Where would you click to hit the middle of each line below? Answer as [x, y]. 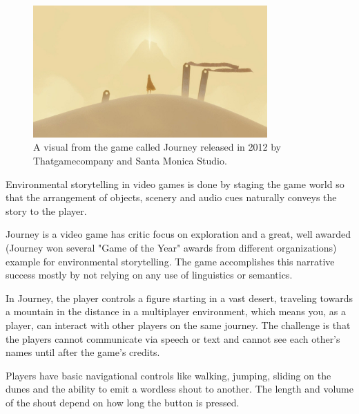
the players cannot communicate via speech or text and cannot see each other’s [173, 338]
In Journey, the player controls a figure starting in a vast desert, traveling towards [179, 298]
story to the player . [46, 210]
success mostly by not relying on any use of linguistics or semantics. [149, 275]
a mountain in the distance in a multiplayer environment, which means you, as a [176, 311]
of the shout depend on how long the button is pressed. [123, 402]
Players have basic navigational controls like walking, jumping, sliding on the [168, 375]
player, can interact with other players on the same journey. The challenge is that [178, 324]
